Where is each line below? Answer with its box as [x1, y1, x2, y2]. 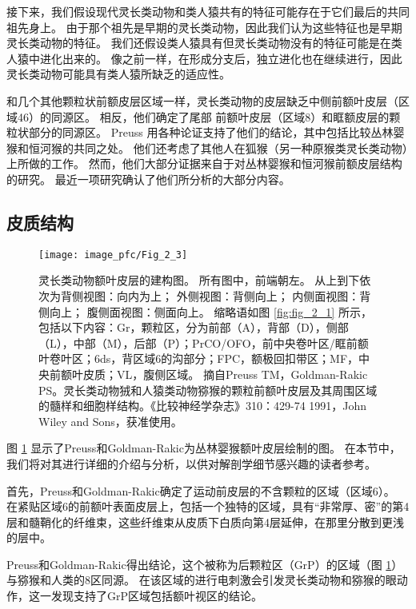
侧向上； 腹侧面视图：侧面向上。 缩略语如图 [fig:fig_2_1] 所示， [38, 303, 372, 320]
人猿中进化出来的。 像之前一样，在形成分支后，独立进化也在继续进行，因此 [6, 50, 402, 66]
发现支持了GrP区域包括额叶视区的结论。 [50, 587, 263, 604]
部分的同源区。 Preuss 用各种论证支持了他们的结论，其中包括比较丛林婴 [28, 124, 405, 141]
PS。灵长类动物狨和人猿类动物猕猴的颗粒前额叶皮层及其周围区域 [38, 381, 378, 398]
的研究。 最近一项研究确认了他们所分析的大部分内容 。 [6, 170, 290, 187]
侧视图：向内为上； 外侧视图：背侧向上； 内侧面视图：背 [71, 287, 371, 304]
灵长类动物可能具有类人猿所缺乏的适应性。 [6, 66, 230, 82]
